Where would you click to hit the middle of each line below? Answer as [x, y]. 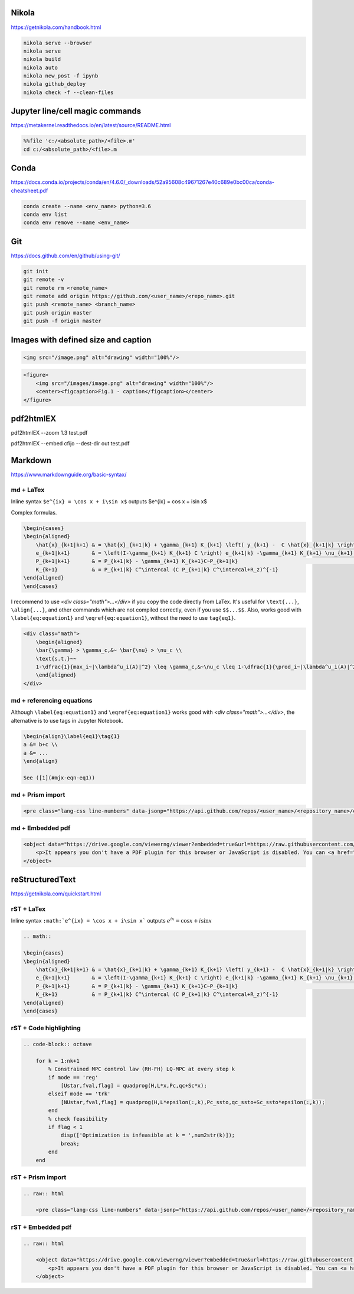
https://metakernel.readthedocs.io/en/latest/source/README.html [91, 125]
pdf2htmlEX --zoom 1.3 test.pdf [49, 433]
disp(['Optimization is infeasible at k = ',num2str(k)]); [148, 1135]
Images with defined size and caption [81, 340]
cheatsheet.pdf [29, 190]
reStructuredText [43, 880]
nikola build [42, 59]
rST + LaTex [28, 909]
